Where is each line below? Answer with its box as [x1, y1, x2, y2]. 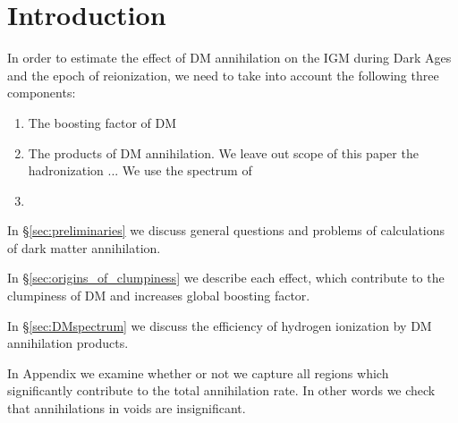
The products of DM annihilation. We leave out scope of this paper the [28, 143, 419, 162]
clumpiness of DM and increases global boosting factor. [7, 286, 310, 305]
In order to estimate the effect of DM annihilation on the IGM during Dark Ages [7, 48, 452, 67]
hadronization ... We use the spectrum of [28, 161, 252, 180]
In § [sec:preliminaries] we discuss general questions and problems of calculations [7, 221, 445, 240]
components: [7, 83, 76, 102]
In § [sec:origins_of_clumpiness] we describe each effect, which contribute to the [7, 268, 445, 287]
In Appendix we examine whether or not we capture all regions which [7, 363, 389, 382]
